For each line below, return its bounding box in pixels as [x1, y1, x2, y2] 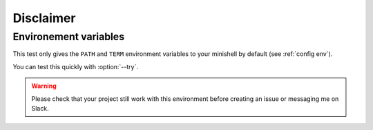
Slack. [31, 104, 49, 112]
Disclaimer [12, 10, 76, 26]
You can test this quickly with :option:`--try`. [12, 62, 138, 71]
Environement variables [12, 30, 124, 43]
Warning [31, 82, 57, 90]
